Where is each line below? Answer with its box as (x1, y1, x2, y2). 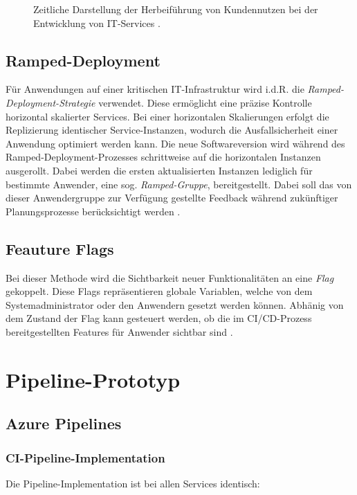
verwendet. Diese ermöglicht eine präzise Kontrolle (98, 95, 312, 109)
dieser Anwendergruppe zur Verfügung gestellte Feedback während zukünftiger (6, 190, 338, 205)
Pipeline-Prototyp (6, 365, 181, 393)
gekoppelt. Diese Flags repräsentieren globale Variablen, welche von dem (6, 284, 313, 298)
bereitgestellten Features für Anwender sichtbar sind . (6, 324, 233, 339)
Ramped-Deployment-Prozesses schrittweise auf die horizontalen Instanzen (6, 150, 321, 164)
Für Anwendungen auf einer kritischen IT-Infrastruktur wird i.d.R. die (6, 82, 304, 96)
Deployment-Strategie (6, 95, 95, 109)
